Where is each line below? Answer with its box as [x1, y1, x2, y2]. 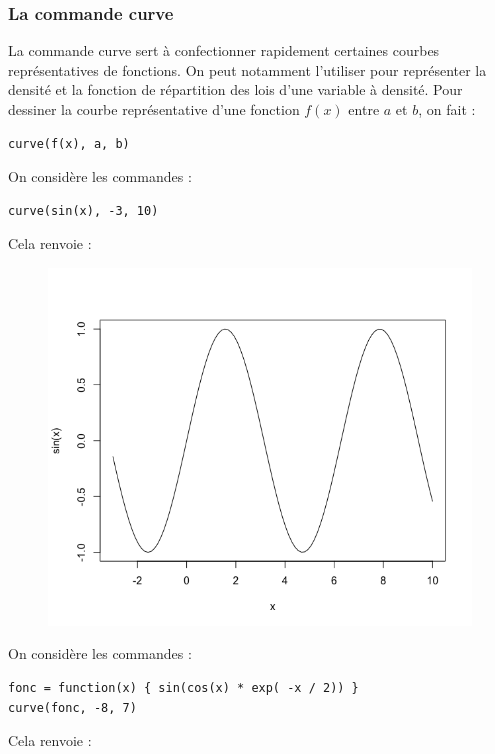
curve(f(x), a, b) [8, 136, 130, 151]
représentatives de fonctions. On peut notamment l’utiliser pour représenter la [8, 59, 487, 80]
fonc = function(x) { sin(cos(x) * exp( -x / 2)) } [8, 681, 359, 695]
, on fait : [418, 99, 476, 119]
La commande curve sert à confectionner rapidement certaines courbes [8, 40, 440, 61]
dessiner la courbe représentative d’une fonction [8, 99, 300, 119]
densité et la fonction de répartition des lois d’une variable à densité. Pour [8, 79, 463, 100]
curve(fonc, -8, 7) [8, 700, 137, 715]
